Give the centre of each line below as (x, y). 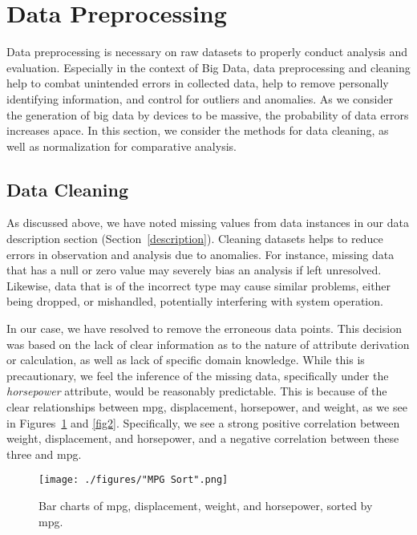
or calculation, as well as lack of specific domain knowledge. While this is (186, 360)
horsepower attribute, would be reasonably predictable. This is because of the (197, 391)
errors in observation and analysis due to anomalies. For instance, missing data (200, 254)
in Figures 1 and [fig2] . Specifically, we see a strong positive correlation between (203, 422)
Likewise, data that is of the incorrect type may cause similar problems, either (199, 285)
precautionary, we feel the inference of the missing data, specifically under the (198, 375)
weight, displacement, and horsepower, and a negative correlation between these (203, 438)
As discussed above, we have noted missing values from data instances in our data (208, 223)
